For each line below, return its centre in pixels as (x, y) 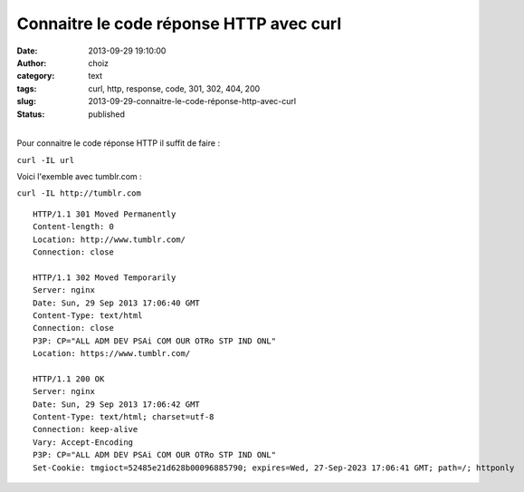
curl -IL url (46, 160)
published (107, 114)
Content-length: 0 (74, 227)
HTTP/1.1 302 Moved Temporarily (105, 277)
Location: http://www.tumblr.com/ (109, 239)
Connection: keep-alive (86, 429)
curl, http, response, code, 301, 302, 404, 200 (174, 88)
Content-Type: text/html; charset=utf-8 (124, 417)
